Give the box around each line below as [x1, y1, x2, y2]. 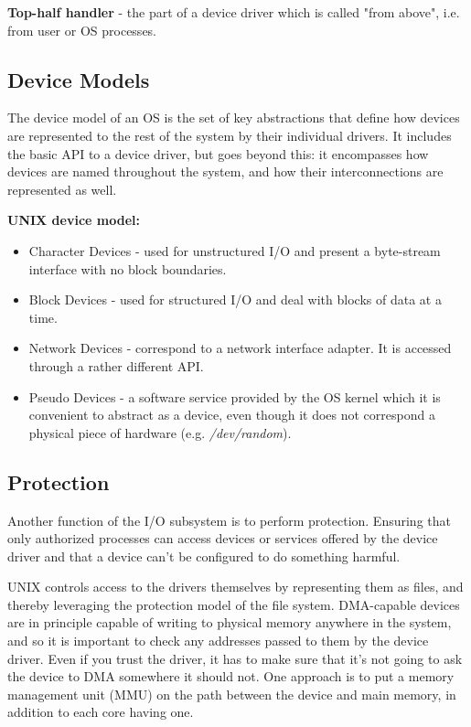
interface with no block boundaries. [28, 259, 227, 278]
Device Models [7, 65, 150, 93]
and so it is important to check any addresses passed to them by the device [7, 631, 429, 650]
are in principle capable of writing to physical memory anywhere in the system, [7, 613, 452, 632]
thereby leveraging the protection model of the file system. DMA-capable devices [7, 594, 460, 614]
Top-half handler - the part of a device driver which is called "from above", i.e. [7, 3, 460, 21]
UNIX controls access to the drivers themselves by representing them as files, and [7, 577, 464, 596]
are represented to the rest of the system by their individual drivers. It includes [7, 125, 452, 144]
